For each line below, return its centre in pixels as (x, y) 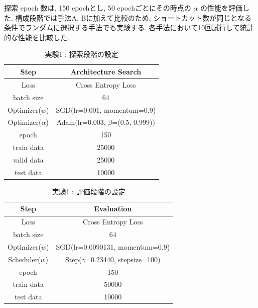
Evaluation (113, 209)
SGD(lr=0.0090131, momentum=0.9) (113, 246)
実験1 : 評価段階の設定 (89, 191)
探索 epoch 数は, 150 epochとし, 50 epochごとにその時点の (98, 8)
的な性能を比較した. (37, 37)
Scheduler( (24, 259)
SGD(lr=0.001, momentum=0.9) (106, 109)
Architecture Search (106, 71)
